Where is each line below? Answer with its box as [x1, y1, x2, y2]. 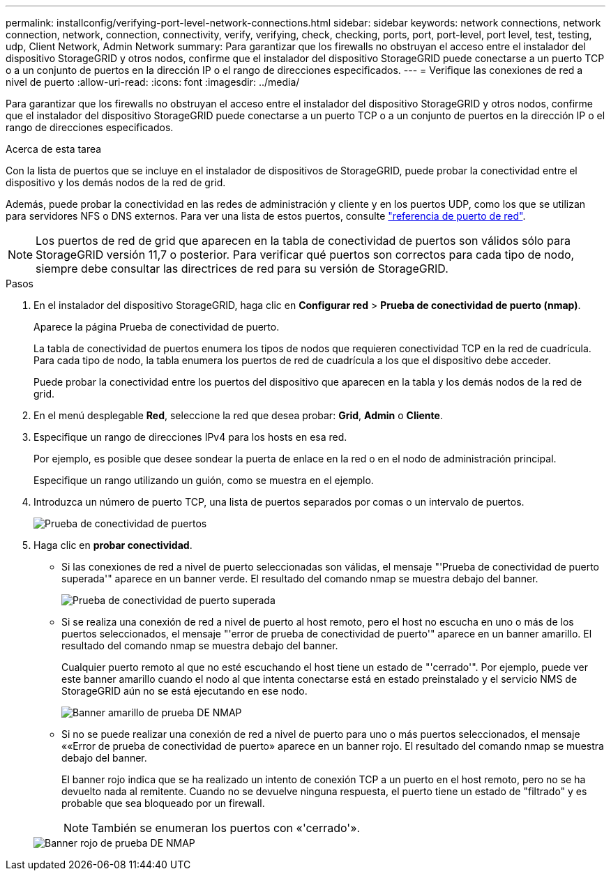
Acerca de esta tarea [6, 143, 102, 155]
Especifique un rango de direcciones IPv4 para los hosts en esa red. [33, 431, 347, 443]
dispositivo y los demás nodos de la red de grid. [6, 176, 226, 188]
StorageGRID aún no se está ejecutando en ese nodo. [61, 685, 308, 697]
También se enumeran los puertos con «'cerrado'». [91, 821, 361, 835]
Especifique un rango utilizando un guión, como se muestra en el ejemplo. [33, 474, 374, 486]
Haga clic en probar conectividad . [33, 539, 193, 551]
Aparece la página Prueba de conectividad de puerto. [33, 321, 280, 333]
